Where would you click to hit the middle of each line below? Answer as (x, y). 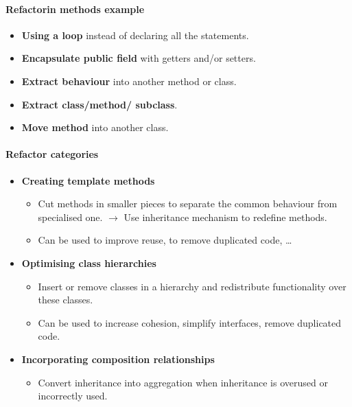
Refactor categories (52, 154)
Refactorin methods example (75, 9)
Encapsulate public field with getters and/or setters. (139, 58)
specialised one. (70, 217)
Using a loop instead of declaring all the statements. (135, 35)
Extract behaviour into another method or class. (129, 81)
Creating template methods (88, 180)
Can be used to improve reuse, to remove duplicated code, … (165, 240)
